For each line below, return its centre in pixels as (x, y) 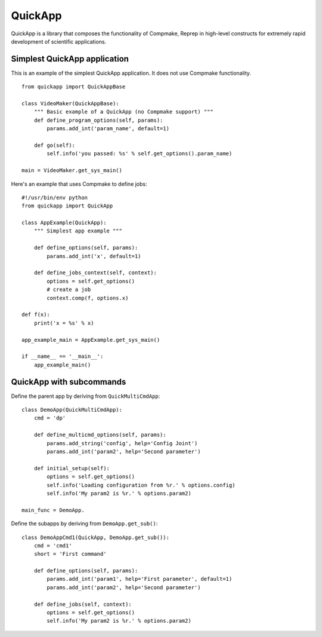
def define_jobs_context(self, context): (95, 273)
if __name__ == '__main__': (63, 356)
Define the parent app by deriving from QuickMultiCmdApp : (86, 396)
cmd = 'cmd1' (53, 546)
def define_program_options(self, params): (98, 120)
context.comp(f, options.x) (88, 298)
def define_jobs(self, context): (83, 604)
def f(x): (36, 315)
